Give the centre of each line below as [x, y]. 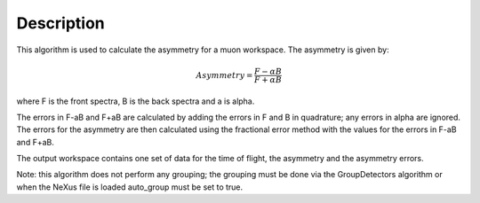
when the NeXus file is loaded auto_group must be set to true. [130, 187]
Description [61, 23]
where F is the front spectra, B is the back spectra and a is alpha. [136, 101]
